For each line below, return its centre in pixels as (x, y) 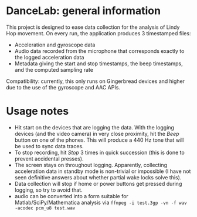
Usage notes (38, 111)
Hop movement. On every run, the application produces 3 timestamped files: (98, 33)
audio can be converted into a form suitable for (72, 196)
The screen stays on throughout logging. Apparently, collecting (91, 165)
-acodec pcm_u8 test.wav (45, 208)
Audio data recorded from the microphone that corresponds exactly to (99, 51)
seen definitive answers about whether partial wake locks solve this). (98, 177)
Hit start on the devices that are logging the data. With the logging (94, 127)
